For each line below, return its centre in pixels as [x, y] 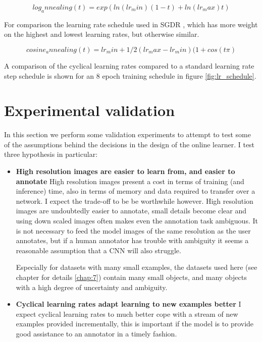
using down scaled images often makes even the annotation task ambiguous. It [137, 221]
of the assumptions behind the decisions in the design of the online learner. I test [129, 144]
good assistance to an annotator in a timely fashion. [96, 333]
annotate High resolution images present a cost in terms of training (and [130, 181]
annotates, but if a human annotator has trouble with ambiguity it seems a [132, 240]
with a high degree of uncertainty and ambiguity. [92, 287]
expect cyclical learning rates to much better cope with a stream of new [127, 313]
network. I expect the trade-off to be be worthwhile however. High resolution [135, 201]
